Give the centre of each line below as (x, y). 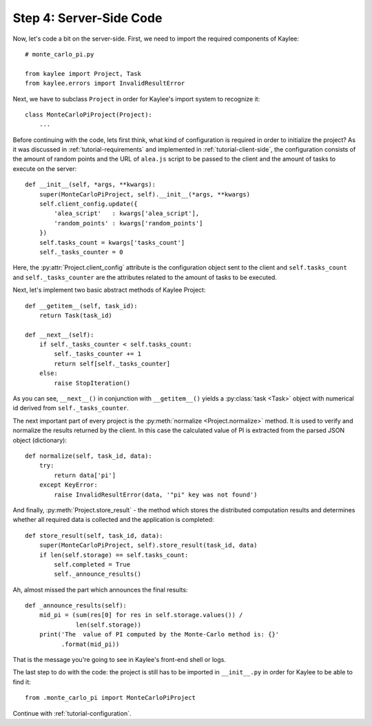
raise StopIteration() (92, 383)
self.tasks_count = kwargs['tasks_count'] (112, 242)
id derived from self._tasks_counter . (71, 408)
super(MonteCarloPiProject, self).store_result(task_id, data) (148, 545)
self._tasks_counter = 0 (81, 252)
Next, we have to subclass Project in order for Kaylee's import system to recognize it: (136, 99)
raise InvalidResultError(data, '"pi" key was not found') (156, 494)
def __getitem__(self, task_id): (81, 306)
